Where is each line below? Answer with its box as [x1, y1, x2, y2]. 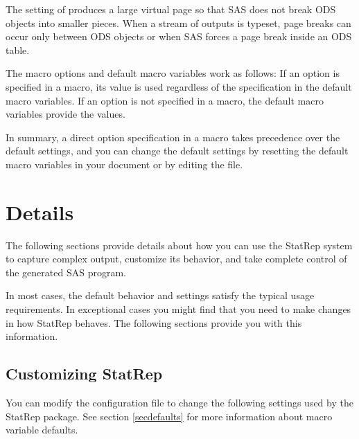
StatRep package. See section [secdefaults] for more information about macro [6, 409, 333, 423]
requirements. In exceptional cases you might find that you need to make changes [6, 302, 351, 316]
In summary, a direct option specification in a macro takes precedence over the [6, 129, 340, 144]
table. [6, 42, 30, 57]
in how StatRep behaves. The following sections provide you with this [6, 315, 302, 330]
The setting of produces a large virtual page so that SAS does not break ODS [6, 2, 336, 16]
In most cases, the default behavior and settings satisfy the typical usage [6, 288, 315, 303]
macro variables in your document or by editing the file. [6, 156, 243, 171]
